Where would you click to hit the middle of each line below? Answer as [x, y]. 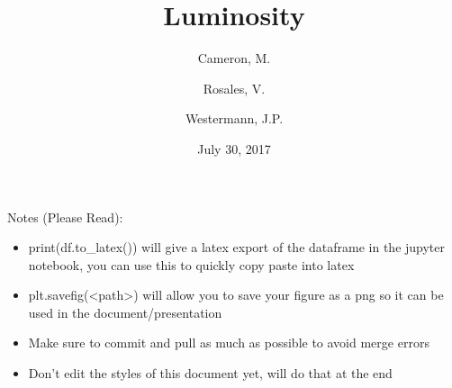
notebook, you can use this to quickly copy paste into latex [191, 264]
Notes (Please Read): [65, 217]
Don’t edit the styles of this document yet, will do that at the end [210, 373]
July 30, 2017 [234, 148]
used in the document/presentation [125, 312]
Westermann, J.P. [234, 118]
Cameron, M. [234, 58]
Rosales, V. [234, 88]
